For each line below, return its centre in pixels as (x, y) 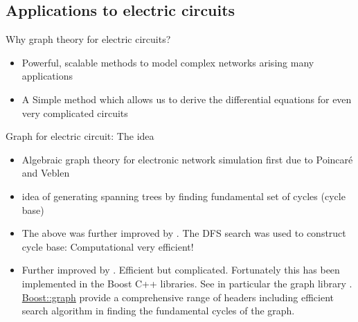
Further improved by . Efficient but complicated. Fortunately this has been (181, 270)
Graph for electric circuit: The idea (80, 136)
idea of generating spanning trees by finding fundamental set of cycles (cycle (184, 196)
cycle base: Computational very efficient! (108, 246)
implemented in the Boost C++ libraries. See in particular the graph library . (187, 283)
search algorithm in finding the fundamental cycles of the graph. (158, 311)
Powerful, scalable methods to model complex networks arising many (168, 62)
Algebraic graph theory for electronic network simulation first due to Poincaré (187, 159)
